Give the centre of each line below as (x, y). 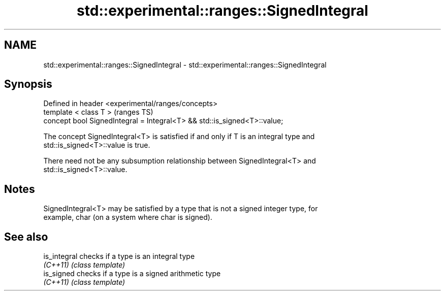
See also (26, 237)
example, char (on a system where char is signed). (128, 217)
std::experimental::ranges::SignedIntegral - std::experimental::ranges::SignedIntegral (185, 64)
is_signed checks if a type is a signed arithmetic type (132, 274)
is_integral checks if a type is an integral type (119, 256)
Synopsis (28, 84)
